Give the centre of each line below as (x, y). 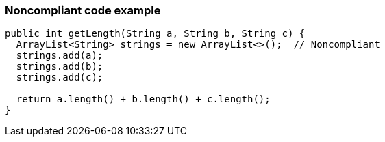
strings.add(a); (60, 56)
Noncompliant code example (83, 10)
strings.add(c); (60, 77)
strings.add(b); (60, 67)
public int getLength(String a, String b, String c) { (155, 34)
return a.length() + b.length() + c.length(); (143, 99)
